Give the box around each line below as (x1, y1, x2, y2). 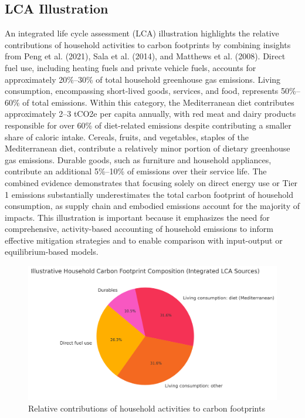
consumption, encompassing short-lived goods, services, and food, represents (5, 85, 279, 97)
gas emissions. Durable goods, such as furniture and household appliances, (5, 153, 272, 166)
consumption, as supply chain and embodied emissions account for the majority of (5, 200, 300, 212)
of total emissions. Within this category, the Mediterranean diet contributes (22, 96, 294, 108)
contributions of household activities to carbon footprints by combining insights (5, 38, 291, 50)
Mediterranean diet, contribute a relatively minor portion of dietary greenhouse (5, 142, 290, 154)
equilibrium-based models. (5, 245, 99, 258)
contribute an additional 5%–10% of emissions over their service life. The (5, 165, 267, 177)
